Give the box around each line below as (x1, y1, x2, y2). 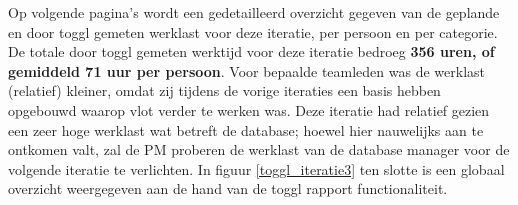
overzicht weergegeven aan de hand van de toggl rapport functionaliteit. (8, 178, 448, 199)
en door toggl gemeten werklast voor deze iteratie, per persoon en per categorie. (8, 21, 498, 42)
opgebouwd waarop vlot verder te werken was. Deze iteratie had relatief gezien (8, 99, 490, 120)
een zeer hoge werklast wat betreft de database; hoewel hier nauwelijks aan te (8, 119, 484, 140)
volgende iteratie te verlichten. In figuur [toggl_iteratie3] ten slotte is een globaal (8, 158, 505, 179)
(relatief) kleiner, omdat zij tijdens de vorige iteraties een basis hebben (8, 80, 441, 101)
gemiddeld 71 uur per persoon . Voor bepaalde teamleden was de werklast (8, 60, 485, 81)
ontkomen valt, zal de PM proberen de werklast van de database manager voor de (8, 139, 510, 160)
